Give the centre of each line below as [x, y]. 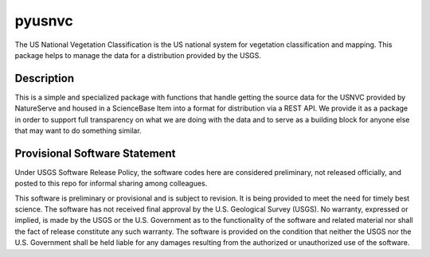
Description [45, 78]
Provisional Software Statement [95, 153]
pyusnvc [44, 21]
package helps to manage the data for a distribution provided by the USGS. [138, 55]
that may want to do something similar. [78, 130]
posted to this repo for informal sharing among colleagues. [111, 184]
